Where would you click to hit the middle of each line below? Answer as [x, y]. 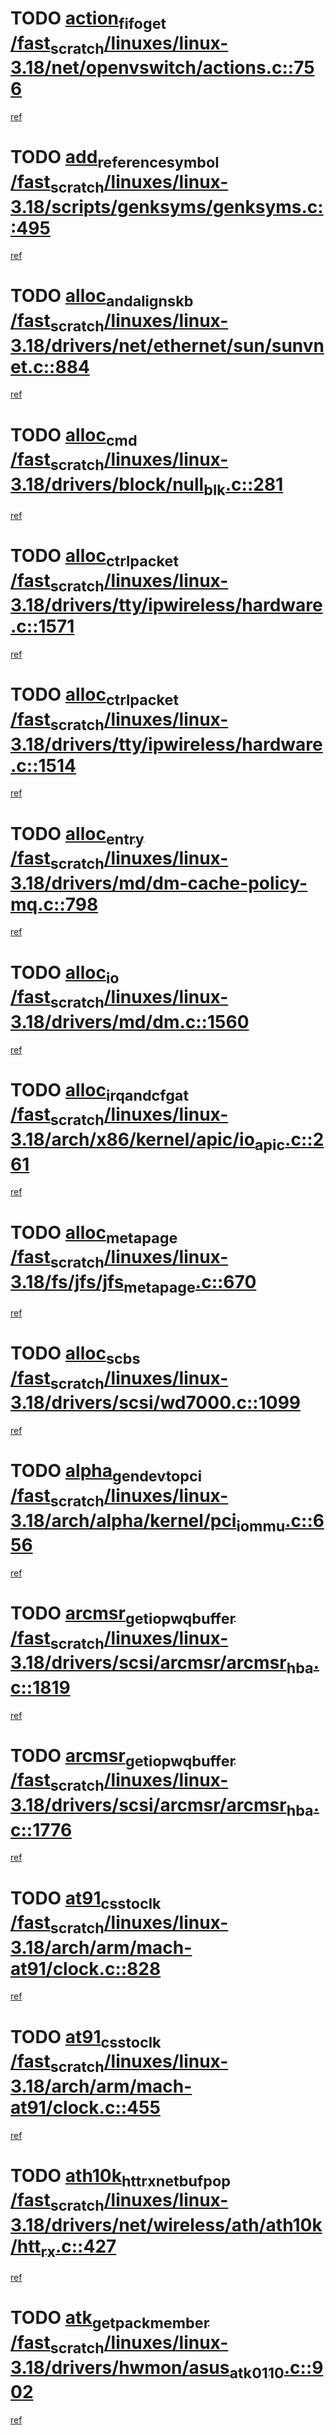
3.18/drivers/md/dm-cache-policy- [159, 883]
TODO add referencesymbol [115, 159]
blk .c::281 [243, 486]
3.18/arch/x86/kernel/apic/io [132, 1139]
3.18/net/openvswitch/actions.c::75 [162, 68]
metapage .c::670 [190, 1283]
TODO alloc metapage [94, 1234]
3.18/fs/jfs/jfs [67, 1281]
